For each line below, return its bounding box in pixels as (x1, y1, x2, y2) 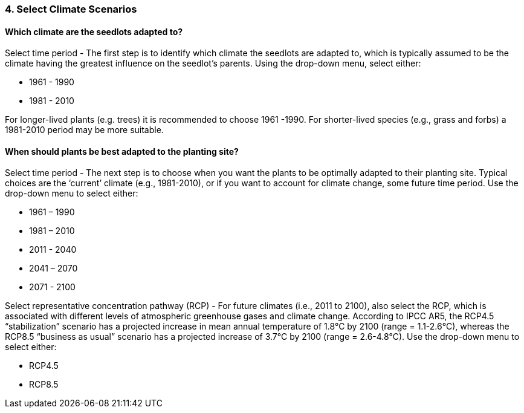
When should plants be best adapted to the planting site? (5, 146, 239, 157)
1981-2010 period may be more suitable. (5, 125, 164, 135)
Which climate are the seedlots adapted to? (5, 26, 183, 37)
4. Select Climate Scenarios (5, 3, 137, 15)
